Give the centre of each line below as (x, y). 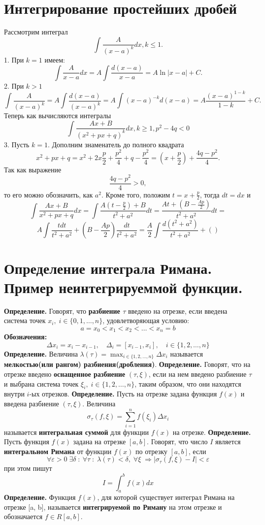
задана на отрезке (99, 442)
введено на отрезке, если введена (178, 311)
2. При (14, 85)
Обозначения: (26, 337)
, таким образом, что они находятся (188, 383)
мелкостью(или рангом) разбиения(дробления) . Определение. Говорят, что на (127, 364)
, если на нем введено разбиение (198, 374)
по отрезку (151, 451)
